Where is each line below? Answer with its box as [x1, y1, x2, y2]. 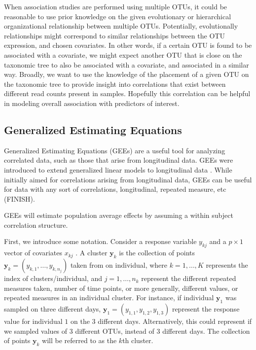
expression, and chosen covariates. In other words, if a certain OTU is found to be [4, 40, 252, 50]
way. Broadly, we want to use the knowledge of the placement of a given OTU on [4, 69, 249, 79]
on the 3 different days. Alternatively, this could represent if [71, 316, 252, 326]
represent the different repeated [141, 273, 236, 283]
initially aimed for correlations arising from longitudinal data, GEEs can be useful [4, 174, 252, 184]
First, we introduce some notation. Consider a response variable [4, 236, 197, 246]
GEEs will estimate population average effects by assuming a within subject [4, 210, 233, 220]
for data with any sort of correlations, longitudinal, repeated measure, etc [4, 184, 226, 194]
